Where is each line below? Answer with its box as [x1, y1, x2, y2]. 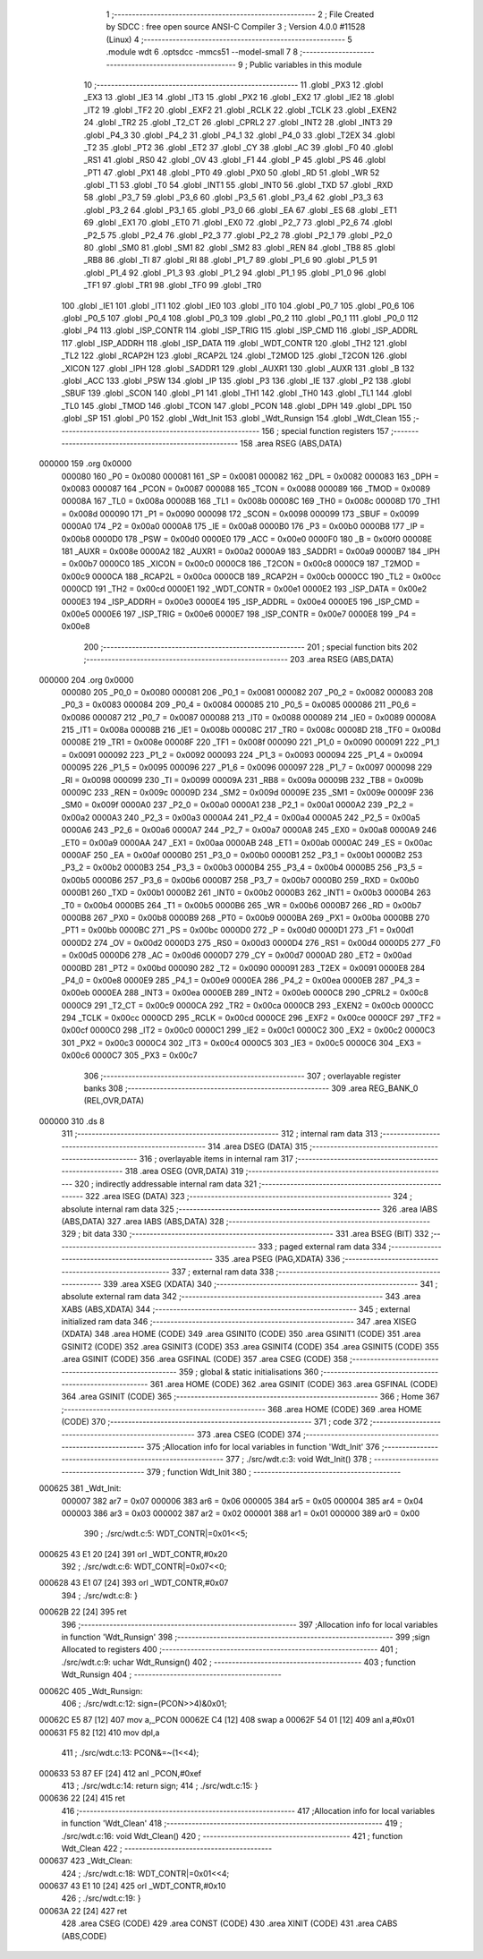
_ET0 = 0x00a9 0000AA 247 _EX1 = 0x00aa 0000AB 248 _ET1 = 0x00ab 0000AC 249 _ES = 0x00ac [61, 837, 433, 847]
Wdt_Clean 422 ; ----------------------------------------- [61, 1843, 273, 1853]
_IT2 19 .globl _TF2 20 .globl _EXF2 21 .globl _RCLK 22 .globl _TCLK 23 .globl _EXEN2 [83, 104, 397, 115]
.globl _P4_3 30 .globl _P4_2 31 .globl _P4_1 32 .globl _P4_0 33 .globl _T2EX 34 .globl [83, 130, 395, 141]
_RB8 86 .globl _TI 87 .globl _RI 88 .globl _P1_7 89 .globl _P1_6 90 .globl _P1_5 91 [83, 255, 377, 266]
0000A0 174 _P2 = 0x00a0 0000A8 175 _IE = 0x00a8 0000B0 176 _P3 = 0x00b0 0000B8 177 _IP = [61, 521, 425, 532]
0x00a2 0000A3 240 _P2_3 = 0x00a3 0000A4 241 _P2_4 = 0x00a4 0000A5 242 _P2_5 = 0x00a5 [61, 812, 420, 822]
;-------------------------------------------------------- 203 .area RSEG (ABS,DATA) [83, 654, 394, 665]
